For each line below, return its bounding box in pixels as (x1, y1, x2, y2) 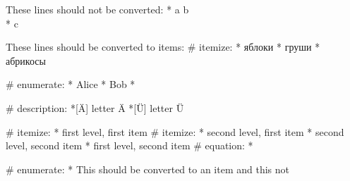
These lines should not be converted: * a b (6, 2, 189, 16)
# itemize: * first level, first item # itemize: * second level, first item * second (6, 124, 344, 139)
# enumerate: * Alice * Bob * (6, 77, 135, 92)
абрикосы (6, 53, 46, 68)
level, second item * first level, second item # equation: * (6, 138, 253, 153)
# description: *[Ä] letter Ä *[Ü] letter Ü (6, 100, 184, 115)
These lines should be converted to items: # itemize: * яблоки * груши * (6, 39, 320, 54)
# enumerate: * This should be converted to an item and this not (6, 161, 290, 176)
